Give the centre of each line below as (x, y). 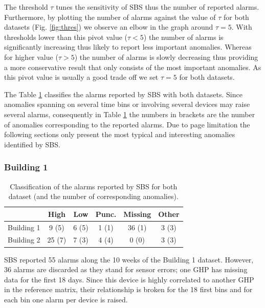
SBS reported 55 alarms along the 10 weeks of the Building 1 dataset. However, (129, 259)
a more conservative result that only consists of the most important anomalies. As (133, 67)
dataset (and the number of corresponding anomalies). (93, 196)
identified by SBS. (32, 144)
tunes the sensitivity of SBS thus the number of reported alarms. (158, 7)
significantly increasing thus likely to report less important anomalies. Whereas (128, 47)
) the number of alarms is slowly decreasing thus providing (166, 57)
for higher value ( (31, 57)
